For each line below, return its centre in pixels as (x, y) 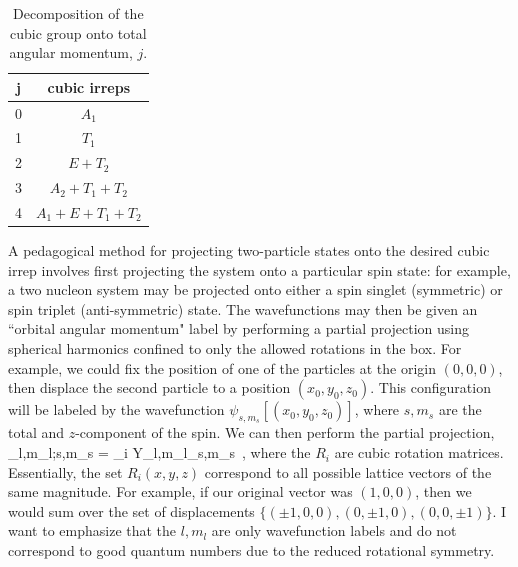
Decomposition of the (78, 13)
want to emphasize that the (92, 530)
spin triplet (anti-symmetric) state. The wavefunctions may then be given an (243, 308)
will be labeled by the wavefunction (116, 409)
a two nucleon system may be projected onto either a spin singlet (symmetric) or (255, 289)
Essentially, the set (65, 471)
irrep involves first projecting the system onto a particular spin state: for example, (259, 269)
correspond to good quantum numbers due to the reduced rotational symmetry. (251, 550)
